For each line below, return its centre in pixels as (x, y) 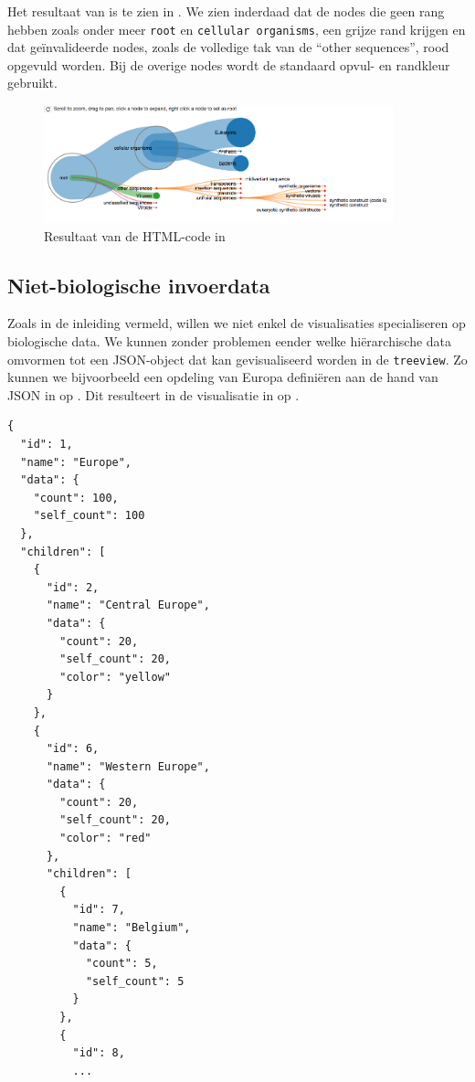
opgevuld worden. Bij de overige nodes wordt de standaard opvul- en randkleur (229, 64)
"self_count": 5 (135, 981)
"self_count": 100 (89, 516)
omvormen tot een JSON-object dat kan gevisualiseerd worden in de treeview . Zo (237, 359)
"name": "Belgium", (132, 928)
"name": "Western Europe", (128, 766)
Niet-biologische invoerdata (139, 285)
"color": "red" (106, 838)
